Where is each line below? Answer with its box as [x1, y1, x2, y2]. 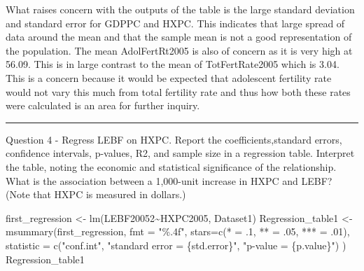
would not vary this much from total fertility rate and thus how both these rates [6, 84, 351, 99]
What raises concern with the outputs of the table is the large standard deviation [6, 2, 355, 16]
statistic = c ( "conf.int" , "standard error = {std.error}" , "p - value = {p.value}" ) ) [6, 237, 346, 252]
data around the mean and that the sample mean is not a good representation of [6, 29, 352, 44]
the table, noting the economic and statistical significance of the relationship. [6, 159, 337, 174]
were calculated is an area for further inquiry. [6, 98, 200, 113]
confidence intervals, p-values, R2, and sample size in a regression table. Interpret [6, 146, 355, 160]
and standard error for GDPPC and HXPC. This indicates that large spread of [6, 15, 345, 30]
